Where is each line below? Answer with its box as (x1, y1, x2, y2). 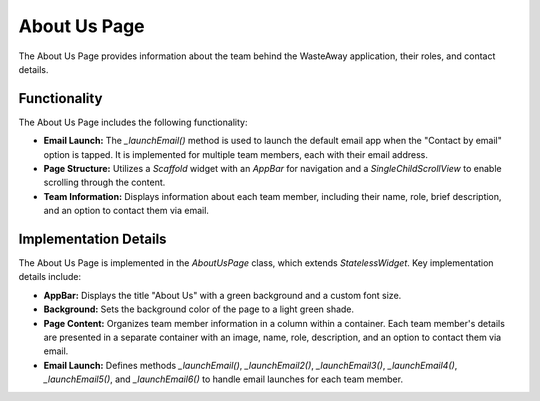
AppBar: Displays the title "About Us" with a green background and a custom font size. (43, 289, 402, 301)
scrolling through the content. (43, 176, 166, 189)
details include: (18, 271, 82, 283)
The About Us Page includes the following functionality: (18, 116, 248, 128)
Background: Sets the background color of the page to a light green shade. (43, 303, 355, 315)
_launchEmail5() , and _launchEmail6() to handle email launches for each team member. (43, 373, 404, 385)
